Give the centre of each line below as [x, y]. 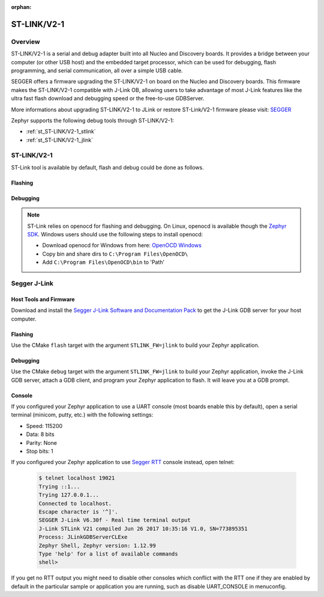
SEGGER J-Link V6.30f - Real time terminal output [115, 520]
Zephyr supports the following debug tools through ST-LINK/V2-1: [92, 120]
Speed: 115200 [44, 426]
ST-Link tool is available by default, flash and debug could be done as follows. [107, 167]
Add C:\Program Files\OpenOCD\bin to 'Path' [103, 262]
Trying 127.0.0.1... [69, 495]
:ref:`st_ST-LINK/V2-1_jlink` [60, 140]
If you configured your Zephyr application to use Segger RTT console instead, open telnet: [123, 462]
